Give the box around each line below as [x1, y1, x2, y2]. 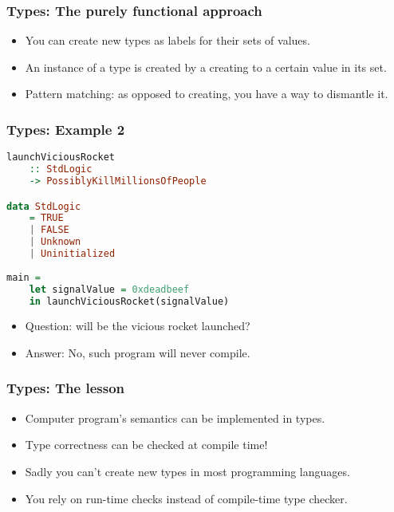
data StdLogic [6, 200, 81, 212]
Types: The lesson [6, 378, 124, 398]
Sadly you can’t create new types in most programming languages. [25, 463, 350, 479]
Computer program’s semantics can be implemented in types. [25, 409, 325, 426]
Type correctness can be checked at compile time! [25, 436, 268, 453]
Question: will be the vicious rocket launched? [25, 317, 250, 334]
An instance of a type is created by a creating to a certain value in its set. [25, 58, 387, 75]
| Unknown [29, 236, 81, 248]
